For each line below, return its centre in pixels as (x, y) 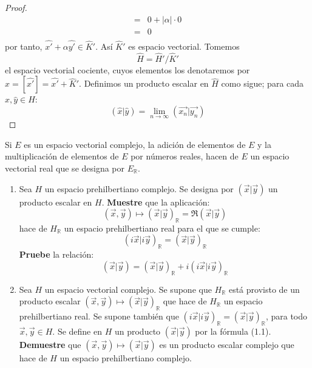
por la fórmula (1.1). (233, 331)
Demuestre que (50, 344)
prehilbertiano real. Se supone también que (99, 316)
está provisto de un (264, 289)
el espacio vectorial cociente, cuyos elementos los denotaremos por (127, 69)
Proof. (16, 7)
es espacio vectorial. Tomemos (184, 46)
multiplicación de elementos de (62, 156)
